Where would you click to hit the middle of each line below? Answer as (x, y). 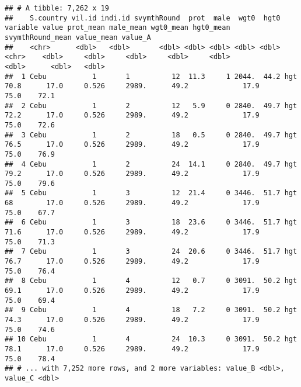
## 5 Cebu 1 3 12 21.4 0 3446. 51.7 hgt (151, 193)
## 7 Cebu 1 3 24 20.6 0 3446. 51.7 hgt (151, 252)
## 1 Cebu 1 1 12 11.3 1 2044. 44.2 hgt (151, 76)
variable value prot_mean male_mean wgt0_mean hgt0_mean (118, 28)
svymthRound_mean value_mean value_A (78, 37)
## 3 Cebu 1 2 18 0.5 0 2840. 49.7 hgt (151, 135)
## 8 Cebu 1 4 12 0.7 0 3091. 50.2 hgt (151, 281)
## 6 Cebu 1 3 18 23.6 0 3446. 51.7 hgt (151, 222)
